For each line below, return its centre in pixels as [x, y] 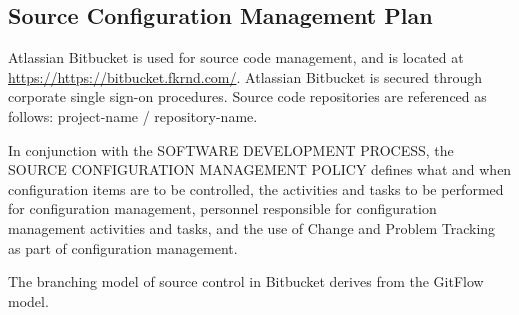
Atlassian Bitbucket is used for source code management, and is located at [236, 57]
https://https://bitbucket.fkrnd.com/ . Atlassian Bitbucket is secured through [245, 76]
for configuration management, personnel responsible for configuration [222, 208]
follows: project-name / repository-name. [133, 115]
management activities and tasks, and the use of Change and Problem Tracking [252, 227]
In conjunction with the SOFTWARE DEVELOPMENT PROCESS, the [231, 149]
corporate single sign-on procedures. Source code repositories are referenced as [247, 96]
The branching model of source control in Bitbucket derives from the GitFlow [246, 281]
